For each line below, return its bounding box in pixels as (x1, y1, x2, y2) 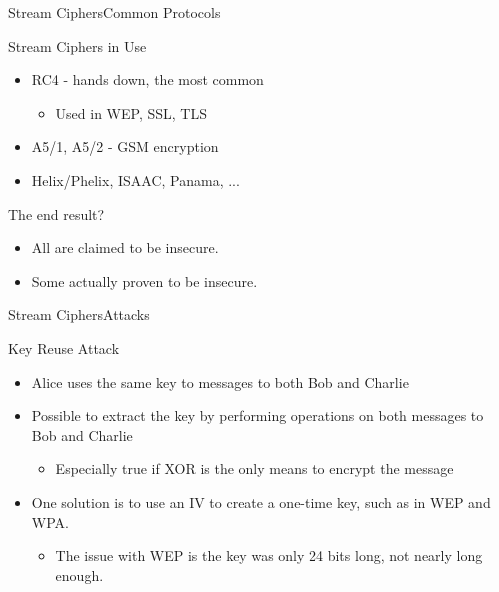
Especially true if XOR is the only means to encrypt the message (55, 458, 454, 479)
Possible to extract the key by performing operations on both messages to (31, 405, 484, 426)
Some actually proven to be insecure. (31, 270, 258, 291)
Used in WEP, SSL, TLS (55, 102, 207, 123)
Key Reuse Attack (8, 337, 120, 358)
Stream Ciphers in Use (8, 35, 147, 56)
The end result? (8, 203, 105, 224)
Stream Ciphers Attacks (8, 304, 150, 325)
